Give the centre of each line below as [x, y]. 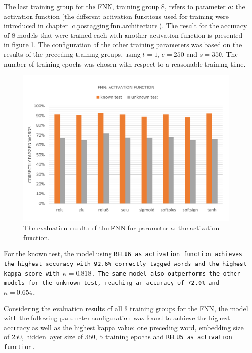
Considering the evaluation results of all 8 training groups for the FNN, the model [126, 308]
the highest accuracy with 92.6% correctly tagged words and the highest [126, 264]
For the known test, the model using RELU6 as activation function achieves [123, 254]
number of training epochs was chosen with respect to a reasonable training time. [125, 63]
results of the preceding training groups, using [72, 54]
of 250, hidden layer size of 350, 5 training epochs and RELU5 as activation [118, 337]
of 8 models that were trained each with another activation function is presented [123, 35]
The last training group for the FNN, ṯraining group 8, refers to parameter [115, 6]
